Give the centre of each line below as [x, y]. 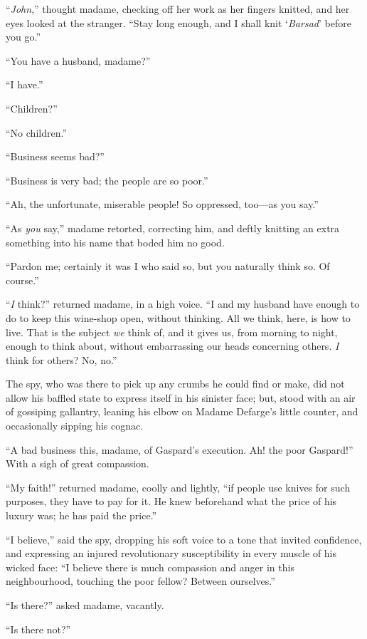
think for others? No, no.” [62, 359]
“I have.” [25, 84]
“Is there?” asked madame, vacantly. [85, 605]
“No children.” [36, 132]
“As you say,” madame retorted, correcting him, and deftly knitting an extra [173, 228]
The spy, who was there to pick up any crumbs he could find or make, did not [175, 384]
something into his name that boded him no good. [115, 242]
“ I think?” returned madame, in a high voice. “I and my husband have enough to [183, 304]
